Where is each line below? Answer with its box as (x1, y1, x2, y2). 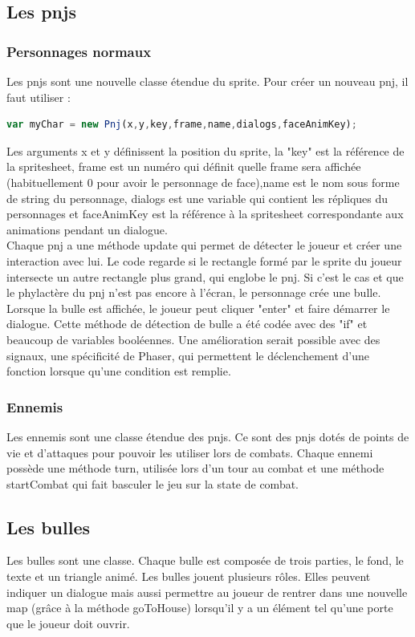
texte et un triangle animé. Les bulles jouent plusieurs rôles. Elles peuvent (6, 568, 371, 585)
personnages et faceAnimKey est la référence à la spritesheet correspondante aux (6, 205, 404, 222)
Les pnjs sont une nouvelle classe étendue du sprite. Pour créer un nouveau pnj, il (6, 73, 409, 89)
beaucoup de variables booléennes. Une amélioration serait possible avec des (6, 331, 380, 347)
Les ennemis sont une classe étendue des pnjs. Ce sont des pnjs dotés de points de (6, 428, 409, 444)
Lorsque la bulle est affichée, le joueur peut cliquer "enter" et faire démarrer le (6, 299, 390, 316)
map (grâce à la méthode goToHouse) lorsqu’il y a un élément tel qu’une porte (6, 599, 393, 616)
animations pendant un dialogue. (6, 221, 168, 237)
